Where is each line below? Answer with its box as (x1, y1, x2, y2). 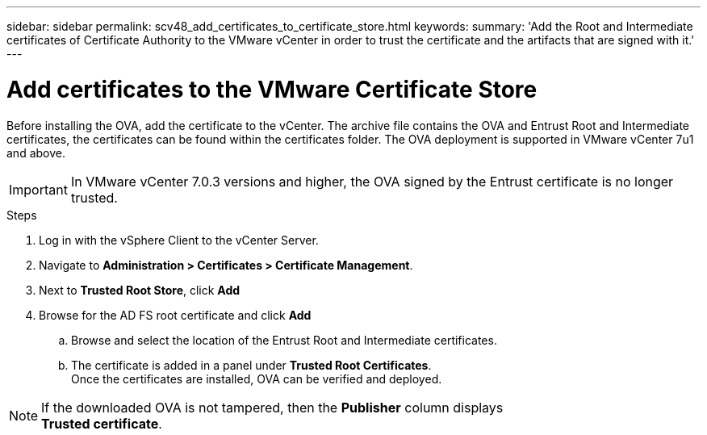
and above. (6, 145, 65, 160)
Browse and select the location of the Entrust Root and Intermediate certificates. (71, 333, 497, 347)
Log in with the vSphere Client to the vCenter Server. (39, 232, 319, 247)
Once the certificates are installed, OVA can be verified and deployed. (71, 371, 442, 386)
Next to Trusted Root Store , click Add (39, 282, 241, 297)
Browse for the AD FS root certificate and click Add (39, 307, 312, 322)
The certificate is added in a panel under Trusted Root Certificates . (71, 358, 432, 372)
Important (9, 181, 68, 198)
